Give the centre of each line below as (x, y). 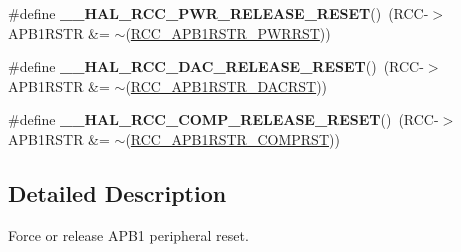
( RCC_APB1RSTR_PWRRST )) (228, 32)
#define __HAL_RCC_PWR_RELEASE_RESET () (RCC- (218, 13)
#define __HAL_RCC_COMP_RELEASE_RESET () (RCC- (223, 119)
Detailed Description (117, 192)
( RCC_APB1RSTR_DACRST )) (226, 85)
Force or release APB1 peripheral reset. (128, 234)
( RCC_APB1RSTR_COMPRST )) (232, 138)
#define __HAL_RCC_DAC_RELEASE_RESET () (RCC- (216, 66)
